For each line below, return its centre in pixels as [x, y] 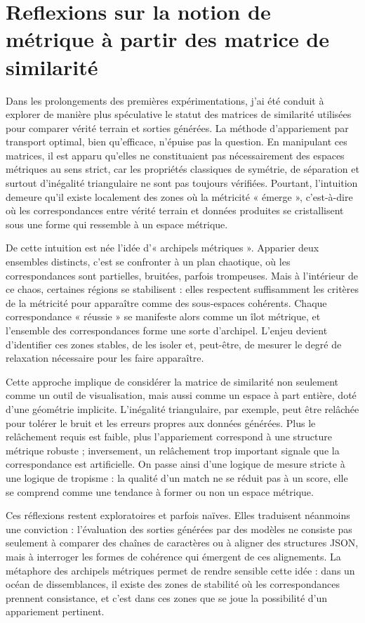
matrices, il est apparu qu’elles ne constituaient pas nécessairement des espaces [175, 155]
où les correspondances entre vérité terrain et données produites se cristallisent [175, 210]
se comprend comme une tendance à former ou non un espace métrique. [160, 491]
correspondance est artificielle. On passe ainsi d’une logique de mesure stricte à [175, 464]
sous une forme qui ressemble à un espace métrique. [117, 224]
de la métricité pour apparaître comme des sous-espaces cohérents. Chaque [166, 302]
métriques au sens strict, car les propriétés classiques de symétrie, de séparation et [182, 169]
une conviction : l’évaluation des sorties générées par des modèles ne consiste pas [179, 529]
